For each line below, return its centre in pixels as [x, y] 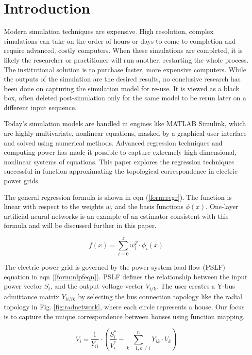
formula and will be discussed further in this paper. [80, 225]
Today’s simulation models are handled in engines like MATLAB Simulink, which [125, 123]
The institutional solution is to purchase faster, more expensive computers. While [125, 69]
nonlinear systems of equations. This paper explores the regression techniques [119, 161]
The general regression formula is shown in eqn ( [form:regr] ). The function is [118, 197]
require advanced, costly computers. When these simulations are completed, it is [123, 50]
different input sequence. [40, 107]
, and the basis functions [147, 206]
